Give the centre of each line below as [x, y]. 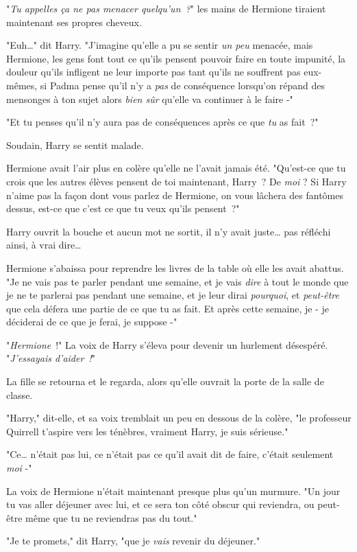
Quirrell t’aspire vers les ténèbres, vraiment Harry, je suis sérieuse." [147, 431]
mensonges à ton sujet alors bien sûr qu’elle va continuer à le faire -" [150, 99]
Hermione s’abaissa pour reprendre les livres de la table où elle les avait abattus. [175, 267]
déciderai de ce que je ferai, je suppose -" [92, 322]
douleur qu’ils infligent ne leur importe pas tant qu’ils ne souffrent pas [153, 72]
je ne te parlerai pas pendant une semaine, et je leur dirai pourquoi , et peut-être [173, 295]
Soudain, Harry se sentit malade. [75, 145]
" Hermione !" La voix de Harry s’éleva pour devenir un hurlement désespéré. [167, 344]
